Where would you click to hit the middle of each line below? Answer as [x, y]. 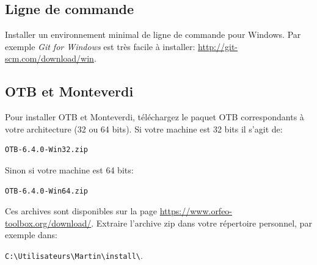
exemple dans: [31, 235]
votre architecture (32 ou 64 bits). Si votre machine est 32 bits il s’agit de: [144, 129]
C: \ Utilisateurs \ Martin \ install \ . [74, 255]
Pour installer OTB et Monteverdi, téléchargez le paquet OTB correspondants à [155, 117]
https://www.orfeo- [196, 211]
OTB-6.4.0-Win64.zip [47, 191]
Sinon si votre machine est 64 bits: [69, 169]
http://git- [218, 46]
